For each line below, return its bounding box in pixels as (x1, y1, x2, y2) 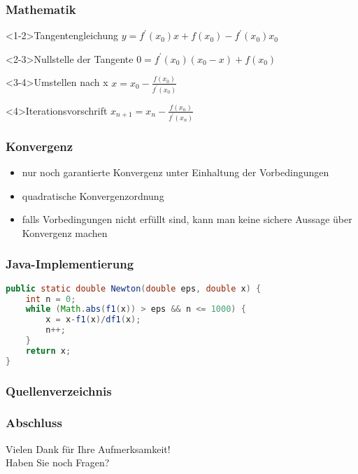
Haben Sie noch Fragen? (6, 455, 110, 470)
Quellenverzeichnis (6, 382, 112, 399)
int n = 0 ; (25, 294, 76, 304)
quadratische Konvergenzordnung (22, 188, 164, 203)
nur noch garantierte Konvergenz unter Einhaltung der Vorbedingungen (22, 165, 329, 180)
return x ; (25, 345, 71, 356)
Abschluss (6, 414, 62, 431)
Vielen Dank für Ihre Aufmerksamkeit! (6, 441, 171, 456)
